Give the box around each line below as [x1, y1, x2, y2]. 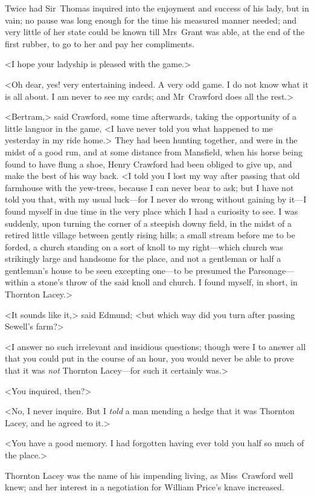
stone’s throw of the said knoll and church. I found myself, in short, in [38, 276, 298, 288]
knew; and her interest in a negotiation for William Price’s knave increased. [5, 481, 284, 493]
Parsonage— [248, 264, 295, 276]
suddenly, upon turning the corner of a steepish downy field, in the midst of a [5, 216, 292, 229]
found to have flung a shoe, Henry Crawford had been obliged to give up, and [5, 157, 292, 170]
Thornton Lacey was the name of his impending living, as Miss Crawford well [5, 469, 293, 481]
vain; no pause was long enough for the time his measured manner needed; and [5, 13, 297, 26]
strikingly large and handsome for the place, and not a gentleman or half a [5, 252, 281, 265]
